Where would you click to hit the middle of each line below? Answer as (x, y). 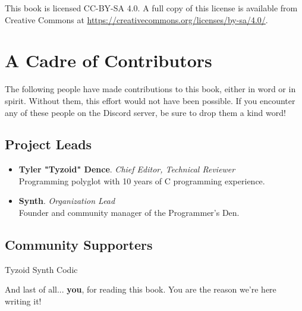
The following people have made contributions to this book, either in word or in (150, 89)
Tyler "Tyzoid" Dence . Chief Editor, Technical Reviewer (127, 169)
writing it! (23, 301)
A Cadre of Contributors (108, 60)
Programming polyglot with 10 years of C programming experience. (142, 180)
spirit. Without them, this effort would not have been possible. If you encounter (150, 100)
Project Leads (48, 144)
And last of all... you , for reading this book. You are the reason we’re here (141, 289)
